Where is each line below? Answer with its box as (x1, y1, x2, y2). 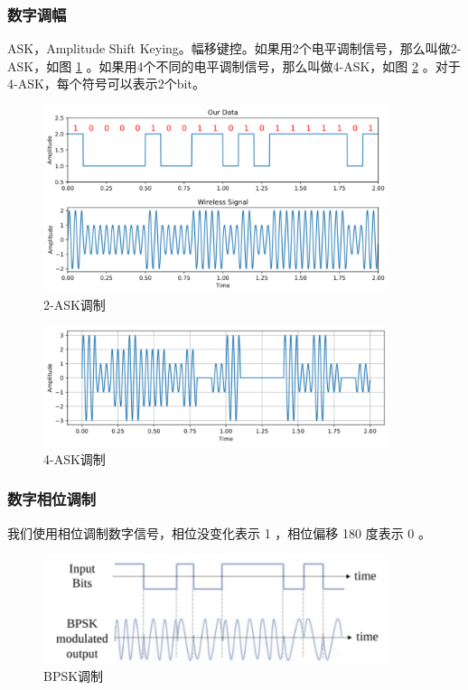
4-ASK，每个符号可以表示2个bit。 (7, 74, 205, 93)
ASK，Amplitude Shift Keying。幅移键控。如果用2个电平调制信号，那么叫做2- (7, 39, 462, 58)
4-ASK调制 (43, 449, 106, 468)
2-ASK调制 (43, 295, 106, 314)
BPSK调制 (43, 667, 104, 685)
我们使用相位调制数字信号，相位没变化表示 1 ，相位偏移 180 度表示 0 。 (7, 523, 431, 542)
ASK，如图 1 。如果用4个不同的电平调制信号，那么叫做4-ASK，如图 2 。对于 (7, 56, 461, 75)
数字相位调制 (7, 488, 97, 510)
